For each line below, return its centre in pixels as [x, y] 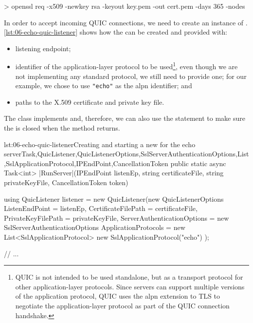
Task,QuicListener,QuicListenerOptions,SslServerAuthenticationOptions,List [135, 154]
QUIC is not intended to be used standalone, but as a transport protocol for [129, 277]
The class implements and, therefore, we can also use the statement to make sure [125, 118]
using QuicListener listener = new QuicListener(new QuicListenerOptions [114, 199]
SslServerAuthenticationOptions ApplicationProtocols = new [95, 227]
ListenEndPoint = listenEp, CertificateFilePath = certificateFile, [101, 208]
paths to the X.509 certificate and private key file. [90, 102]
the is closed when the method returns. [62, 128]
